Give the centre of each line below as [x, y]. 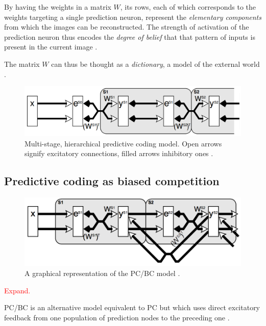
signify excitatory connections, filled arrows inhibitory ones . [119, 153]
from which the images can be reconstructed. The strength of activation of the [127, 27]
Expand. [17, 290]
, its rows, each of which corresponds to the [188, 7]
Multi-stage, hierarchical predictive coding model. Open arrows [123, 143]
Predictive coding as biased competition [112, 181]
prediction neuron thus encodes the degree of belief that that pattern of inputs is [130, 36]
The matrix [22, 64]
